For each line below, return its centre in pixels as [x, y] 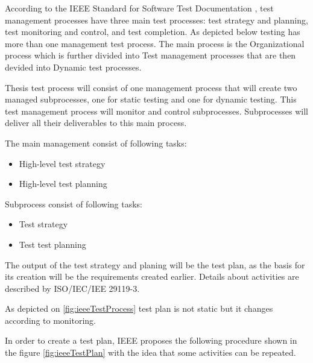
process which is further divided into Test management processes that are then [150, 55]
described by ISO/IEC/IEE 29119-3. [72, 288]
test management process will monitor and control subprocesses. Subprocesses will [156, 111]
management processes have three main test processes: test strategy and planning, [156, 20]
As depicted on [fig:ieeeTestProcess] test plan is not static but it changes [139, 308]
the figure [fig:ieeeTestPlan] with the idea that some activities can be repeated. [150, 352]
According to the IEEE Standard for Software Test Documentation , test [139, 8]
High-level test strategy [62, 163]
